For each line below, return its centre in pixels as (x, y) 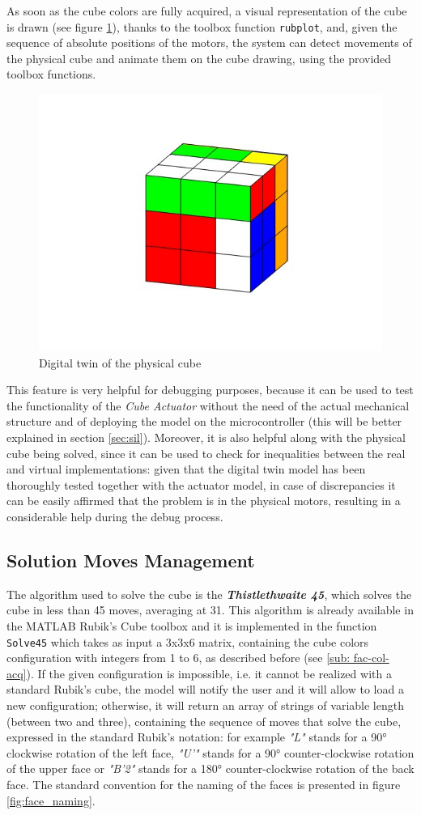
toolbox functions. (51, 74)
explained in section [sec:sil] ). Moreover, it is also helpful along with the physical (206, 437)
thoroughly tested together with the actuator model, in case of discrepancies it (201, 484)
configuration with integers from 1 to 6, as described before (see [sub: (179, 658)
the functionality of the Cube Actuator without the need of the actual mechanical (208, 405)
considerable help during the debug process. (115, 516)
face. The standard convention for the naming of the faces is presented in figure (204, 784)
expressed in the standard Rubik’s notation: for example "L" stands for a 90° (197, 737)
